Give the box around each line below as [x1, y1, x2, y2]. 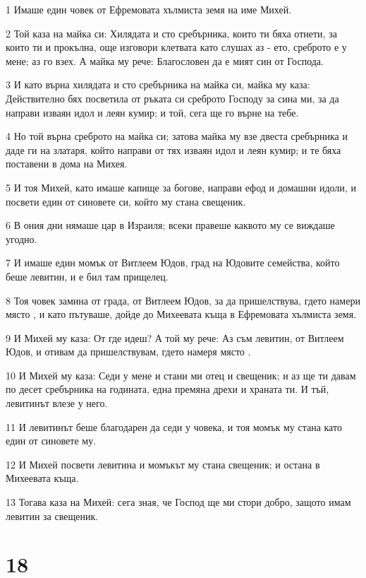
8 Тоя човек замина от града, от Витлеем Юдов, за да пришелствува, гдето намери [6, 293, 360, 307]
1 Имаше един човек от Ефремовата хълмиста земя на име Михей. [6, 2, 292, 16]
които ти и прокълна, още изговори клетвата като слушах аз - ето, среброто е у [6, 40, 347, 54]
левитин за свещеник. [6, 508, 99, 523]
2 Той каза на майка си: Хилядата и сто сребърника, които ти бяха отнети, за [6, 25, 337, 40]
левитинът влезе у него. [6, 396, 108, 411]
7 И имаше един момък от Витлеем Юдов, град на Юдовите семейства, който [6, 255, 340, 270]
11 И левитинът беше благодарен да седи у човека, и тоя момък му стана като [6, 419, 342, 434]
